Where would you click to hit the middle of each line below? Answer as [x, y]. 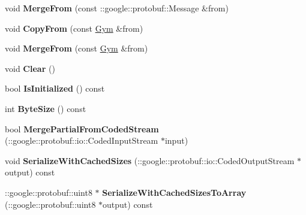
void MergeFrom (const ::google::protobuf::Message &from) [117, 8]
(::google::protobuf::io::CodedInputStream [82, 140]
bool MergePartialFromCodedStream [82, 128]
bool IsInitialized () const [55, 88]
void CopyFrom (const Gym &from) [74, 28]
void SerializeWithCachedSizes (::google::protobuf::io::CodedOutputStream [150, 160]
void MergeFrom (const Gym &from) [76, 48]
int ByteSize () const [46, 108]
